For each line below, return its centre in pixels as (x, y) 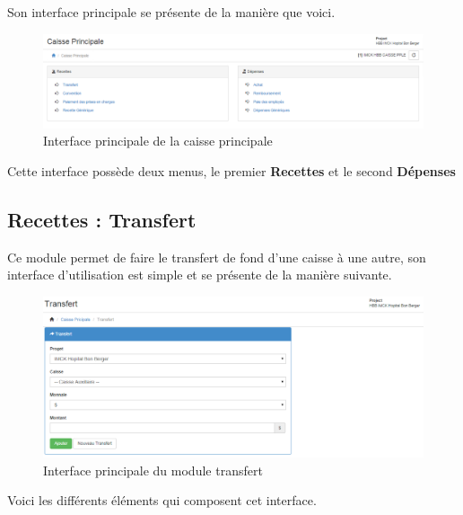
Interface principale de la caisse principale (158, 141)
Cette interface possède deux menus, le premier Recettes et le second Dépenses (231, 170)
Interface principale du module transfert (153, 470)
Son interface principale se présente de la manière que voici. (171, 12)
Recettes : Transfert (102, 219)
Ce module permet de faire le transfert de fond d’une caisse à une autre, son (217, 257)
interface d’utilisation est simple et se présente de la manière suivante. (200, 275)
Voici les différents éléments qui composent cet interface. (162, 500)
